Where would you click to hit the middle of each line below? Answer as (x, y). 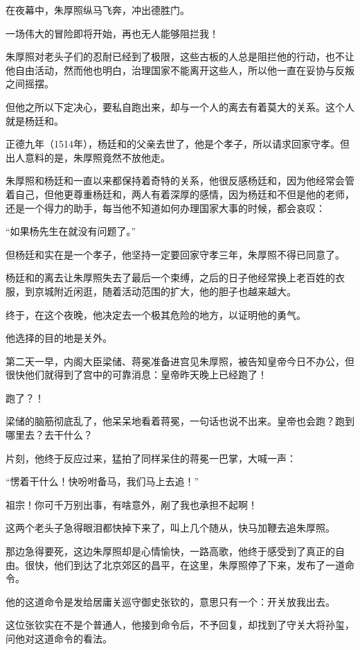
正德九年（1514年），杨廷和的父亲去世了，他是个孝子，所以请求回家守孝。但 (178, 144)
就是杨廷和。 (35, 120)
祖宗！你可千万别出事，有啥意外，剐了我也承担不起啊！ (132, 504)
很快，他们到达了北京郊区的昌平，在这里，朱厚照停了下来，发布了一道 (184, 564)
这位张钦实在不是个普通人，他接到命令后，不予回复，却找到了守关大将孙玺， (180, 625)
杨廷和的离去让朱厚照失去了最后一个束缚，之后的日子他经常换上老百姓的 (170, 278)
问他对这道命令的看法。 (59, 638)
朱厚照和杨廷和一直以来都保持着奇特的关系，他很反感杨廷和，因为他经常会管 (180, 181)
